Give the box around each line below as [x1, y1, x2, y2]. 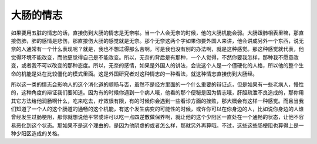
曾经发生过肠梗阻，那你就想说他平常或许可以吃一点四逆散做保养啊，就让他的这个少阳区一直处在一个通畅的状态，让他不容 [11, 114, 304, 121]
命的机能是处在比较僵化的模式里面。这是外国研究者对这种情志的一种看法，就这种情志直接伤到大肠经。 [11, 70, 258, 77]
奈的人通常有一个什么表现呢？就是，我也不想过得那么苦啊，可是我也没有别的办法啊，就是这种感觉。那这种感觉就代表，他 [11, 46, 304, 53]
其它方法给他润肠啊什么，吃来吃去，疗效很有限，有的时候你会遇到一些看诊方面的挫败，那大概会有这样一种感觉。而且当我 [11, 97, 304, 104]
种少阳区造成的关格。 [11, 130, 63, 137]
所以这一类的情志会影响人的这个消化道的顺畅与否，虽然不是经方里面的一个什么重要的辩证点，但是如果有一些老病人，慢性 [11, 81, 304, 88]
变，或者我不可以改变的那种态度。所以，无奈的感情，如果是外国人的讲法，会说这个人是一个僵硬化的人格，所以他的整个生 [11, 62, 304, 69]
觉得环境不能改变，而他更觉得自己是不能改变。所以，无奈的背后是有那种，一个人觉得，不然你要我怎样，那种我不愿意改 [11, 53, 299, 61]
